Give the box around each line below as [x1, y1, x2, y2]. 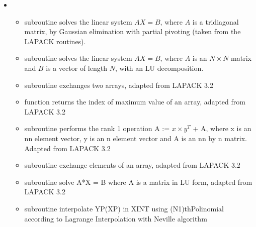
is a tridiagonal [192, 16, 239, 27]
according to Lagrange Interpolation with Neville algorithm [24, 213, 207, 223]
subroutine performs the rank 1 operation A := [24, 123, 170, 134]
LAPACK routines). [24, 36, 86, 46]
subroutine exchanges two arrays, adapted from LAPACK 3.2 [24, 79, 213, 90]
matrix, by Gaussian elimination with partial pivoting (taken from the [24, 26, 241, 37]
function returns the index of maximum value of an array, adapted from [24, 96, 245, 107]
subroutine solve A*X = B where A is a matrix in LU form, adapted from [24, 176, 252, 187]
